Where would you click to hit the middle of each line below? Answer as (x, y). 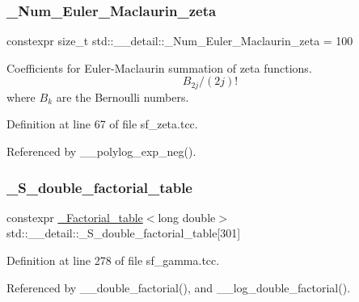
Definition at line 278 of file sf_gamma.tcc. (113, 260)
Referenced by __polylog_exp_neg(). (101, 151)
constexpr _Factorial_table (75, 217)
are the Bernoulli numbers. (122, 96)
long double (187, 217)
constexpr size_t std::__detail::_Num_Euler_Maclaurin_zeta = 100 (180, 41)
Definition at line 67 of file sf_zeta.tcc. (102, 124)
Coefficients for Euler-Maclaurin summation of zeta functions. (159, 67)
